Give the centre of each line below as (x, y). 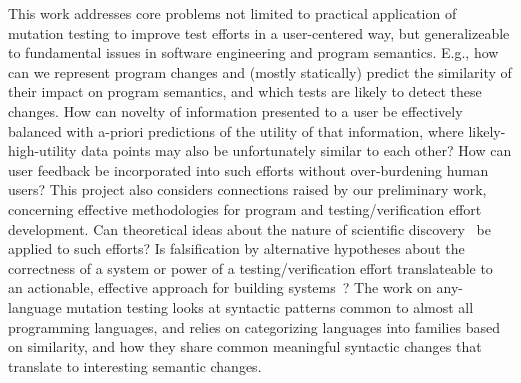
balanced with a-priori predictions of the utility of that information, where (236, 130)
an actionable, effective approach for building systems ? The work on (220, 287)
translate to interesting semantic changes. (135, 365)
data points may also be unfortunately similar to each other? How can (296, 150)
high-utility (42, 150)
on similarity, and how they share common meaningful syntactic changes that (245, 346)
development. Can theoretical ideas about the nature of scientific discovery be (249, 228)
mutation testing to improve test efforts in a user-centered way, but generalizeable (259, 32)
